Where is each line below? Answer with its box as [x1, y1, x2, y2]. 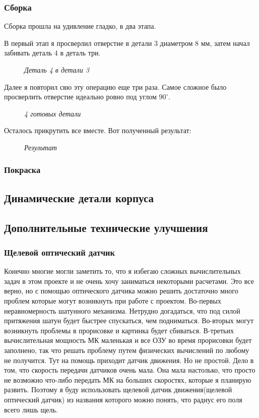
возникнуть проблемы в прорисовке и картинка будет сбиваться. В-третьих [4, 325, 234, 335]
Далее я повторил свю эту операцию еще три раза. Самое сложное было [4, 81, 227, 92]
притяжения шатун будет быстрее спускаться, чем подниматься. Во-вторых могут [4, 315, 254, 326]
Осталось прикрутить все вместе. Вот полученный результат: [4, 125, 191, 136]
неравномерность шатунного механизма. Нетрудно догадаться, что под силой [4, 305, 240, 316]
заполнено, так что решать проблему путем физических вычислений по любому [4, 344, 249, 355]
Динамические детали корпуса [4, 190, 154, 205]
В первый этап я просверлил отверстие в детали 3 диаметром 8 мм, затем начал [4, 37, 250, 48]
